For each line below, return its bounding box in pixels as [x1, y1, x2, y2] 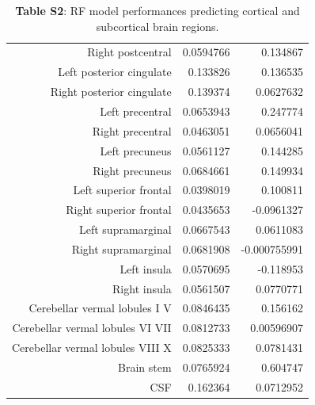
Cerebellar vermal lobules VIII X [12, 339, 172, 356]
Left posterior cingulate [58, 63, 172, 80]
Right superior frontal [66, 201, 172, 218]
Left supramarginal [78, 221, 172, 238]
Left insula [120, 260, 172, 277]
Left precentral [100, 102, 172, 119]
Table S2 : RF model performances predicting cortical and [15, 2, 300, 18]
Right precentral [92, 122, 172, 139]
